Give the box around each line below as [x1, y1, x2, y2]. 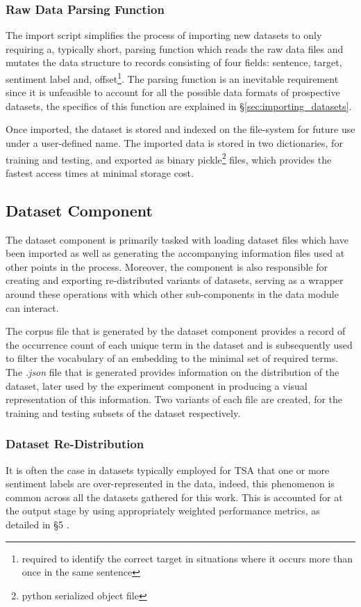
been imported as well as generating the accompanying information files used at [6, 246, 345, 260]
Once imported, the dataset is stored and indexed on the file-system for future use [6, 122, 355, 136]
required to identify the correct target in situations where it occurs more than [22, 551, 353, 565]
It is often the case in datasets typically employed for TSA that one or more [6, 462, 330, 477]
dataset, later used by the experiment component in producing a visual [6, 378, 308, 393]
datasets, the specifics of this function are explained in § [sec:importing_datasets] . [6, 98, 352, 113]
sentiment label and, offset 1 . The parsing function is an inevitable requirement [6, 70, 339, 86]
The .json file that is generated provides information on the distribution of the [6, 365, 339, 379]
